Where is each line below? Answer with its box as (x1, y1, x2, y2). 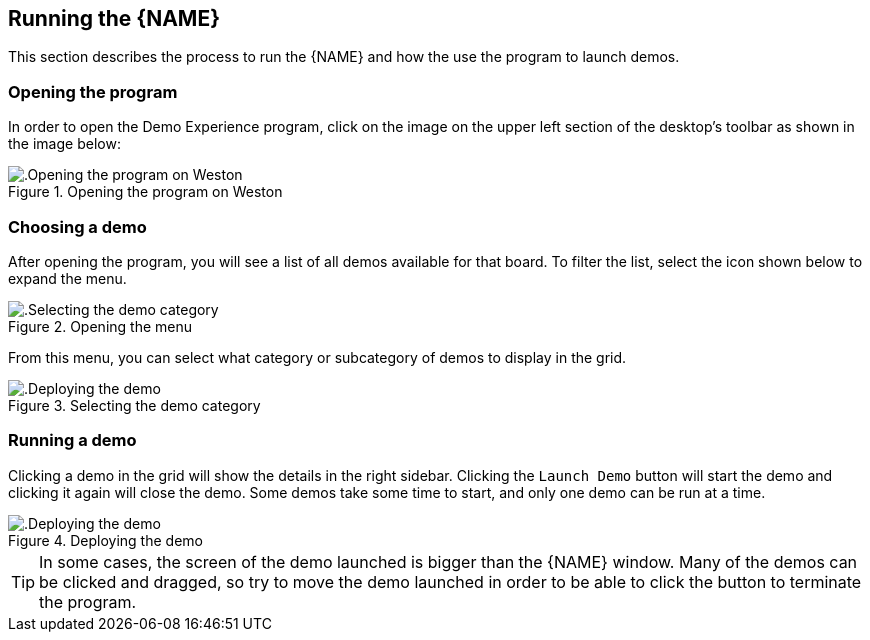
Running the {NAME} (8, 6, 221, 31)
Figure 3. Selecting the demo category (8, 396, 261, 414)
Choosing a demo (8, 216, 147, 237)
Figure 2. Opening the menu (8, 317, 192, 335)
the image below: (8, 135, 121, 153)
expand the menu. (8, 269, 127, 287)
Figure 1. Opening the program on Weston (8, 183, 283, 201)
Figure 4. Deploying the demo (8, 531, 203, 549)
